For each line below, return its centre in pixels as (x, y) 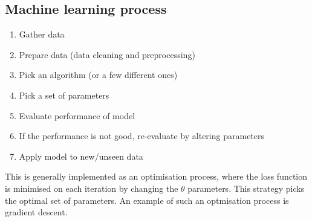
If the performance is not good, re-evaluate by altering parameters (142, 136)
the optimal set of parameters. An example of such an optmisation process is (147, 200)
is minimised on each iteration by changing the (92, 188)
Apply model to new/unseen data (81, 156)
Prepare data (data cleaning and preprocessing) (107, 54)
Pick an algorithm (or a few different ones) (98, 75)
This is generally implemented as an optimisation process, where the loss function (156, 176)
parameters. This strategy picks (246, 188)
